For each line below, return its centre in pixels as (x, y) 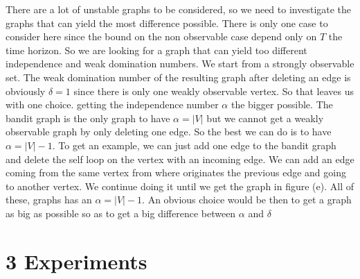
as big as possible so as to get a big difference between (121, 213)
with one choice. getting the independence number (112, 104)
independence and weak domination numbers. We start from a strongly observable (180, 64)
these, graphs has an (49, 200)
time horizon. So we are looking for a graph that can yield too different (156, 50)
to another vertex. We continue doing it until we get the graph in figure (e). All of (180, 186)
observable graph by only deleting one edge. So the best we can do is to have (169, 132)
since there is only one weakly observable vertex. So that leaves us (214, 91)
